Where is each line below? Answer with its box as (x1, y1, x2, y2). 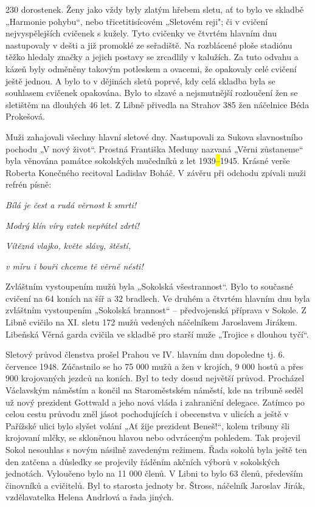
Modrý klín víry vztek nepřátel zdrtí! (5, 219, 139, 231)
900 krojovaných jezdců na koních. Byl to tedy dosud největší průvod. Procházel (5, 372, 305, 384)
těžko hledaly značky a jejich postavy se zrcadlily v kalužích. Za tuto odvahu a (5, 50, 299, 63)
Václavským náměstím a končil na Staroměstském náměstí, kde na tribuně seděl (5, 384, 303, 396)
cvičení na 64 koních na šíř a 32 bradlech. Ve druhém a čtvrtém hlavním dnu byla (5, 291, 310, 304)
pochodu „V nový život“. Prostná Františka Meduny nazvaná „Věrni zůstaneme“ (5, 142, 303, 155)
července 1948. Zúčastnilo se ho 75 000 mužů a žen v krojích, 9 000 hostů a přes (5, 359, 303, 372)
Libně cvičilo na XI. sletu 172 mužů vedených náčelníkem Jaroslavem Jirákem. (5, 316, 297, 328)
